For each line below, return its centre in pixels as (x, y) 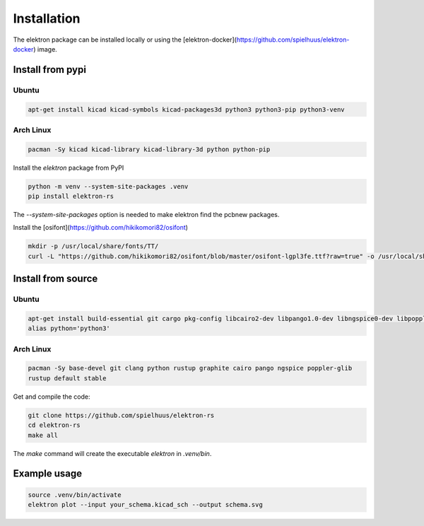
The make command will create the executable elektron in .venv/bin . (112, 453)
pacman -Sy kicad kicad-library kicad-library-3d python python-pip (149, 149)
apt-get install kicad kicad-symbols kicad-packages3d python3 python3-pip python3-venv (187, 109)
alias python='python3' (69, 328)
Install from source (55, 279)
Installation (47, 18)
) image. (45, 49)
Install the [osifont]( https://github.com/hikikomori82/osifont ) (101, 228)
